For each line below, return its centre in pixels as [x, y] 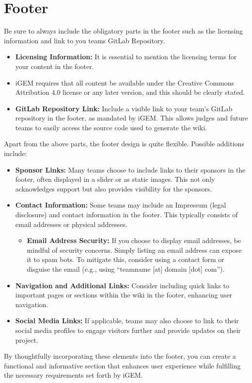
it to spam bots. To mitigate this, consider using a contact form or [126, 259]
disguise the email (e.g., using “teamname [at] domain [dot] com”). [126, 269]
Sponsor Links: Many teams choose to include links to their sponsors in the [130, 169]
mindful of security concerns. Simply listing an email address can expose [134, 250]
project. [27, 339]
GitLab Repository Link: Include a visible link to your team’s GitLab [124, 108]
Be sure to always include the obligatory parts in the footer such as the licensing [124, 31]
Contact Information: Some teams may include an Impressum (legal [121, 205]
